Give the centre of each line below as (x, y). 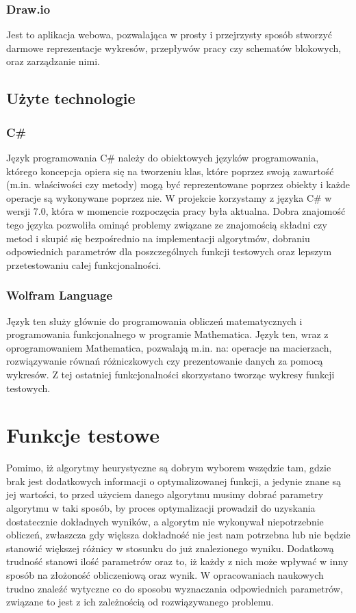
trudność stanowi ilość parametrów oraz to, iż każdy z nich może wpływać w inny (177, 561)
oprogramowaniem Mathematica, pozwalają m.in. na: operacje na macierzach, (169, 347)
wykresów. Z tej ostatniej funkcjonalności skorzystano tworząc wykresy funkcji (170, 374)
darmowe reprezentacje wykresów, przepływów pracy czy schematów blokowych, (174, 48)
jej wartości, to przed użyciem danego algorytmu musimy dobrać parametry (165, 494)
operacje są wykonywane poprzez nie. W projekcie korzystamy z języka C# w (169, 197)
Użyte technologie (71, 98)
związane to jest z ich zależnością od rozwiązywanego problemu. (140, 602)
